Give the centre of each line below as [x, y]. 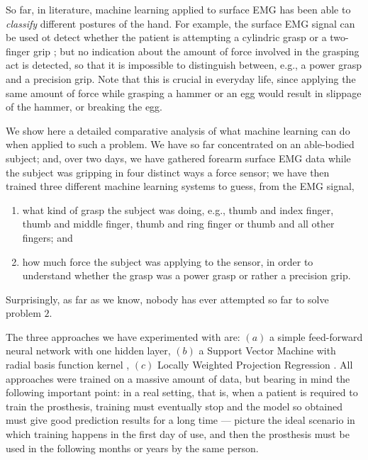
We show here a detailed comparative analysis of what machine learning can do [178, 130]
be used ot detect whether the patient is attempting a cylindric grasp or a [166, 37]
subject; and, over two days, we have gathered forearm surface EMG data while [178, 158]
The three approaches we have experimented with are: [123, 336]
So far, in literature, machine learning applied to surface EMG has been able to [178, 9]
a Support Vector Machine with [267, 350]
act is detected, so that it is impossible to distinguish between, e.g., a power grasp [184, 65]
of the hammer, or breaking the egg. [84, 107]
